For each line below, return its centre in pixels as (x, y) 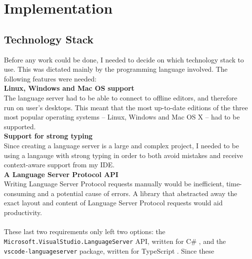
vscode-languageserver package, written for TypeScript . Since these (109, 250)
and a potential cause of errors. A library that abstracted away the (137, 193)
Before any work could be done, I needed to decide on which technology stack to (124, 59)
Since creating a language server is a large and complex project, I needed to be (122, 145)
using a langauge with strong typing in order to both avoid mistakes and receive (124, 155)
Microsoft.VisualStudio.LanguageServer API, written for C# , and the (115, 241)
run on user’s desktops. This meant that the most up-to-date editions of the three (126, 107)
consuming (20, 193)
